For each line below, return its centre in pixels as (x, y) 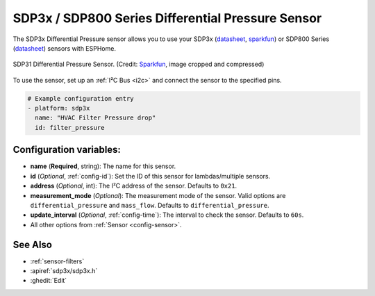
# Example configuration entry (81, 98)
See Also (32, 244)
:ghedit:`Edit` (49, 281)
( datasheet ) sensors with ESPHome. (64, 48)
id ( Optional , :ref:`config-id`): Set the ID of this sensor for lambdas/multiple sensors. (150, 176)
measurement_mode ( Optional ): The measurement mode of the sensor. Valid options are (158, 195)
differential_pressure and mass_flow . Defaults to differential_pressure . (150, 205)
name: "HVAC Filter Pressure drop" (95, 118)
